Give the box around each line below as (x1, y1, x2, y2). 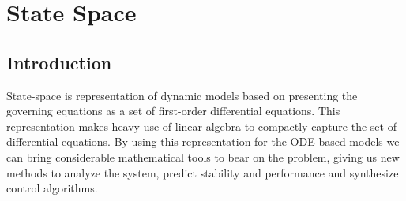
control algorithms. (6, 180, 98, 196)
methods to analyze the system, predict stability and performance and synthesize (6, 164, 399, 181)
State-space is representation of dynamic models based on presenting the (6, 87, 358, 103)
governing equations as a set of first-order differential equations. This (6, 102, 340, 119)
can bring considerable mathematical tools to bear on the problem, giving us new (6, 148, 400, 165)
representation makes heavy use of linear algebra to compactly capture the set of (6, 117, 397, 134)
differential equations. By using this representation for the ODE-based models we (6, 133, 400, 150)
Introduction (6, 50, 112, 74)
